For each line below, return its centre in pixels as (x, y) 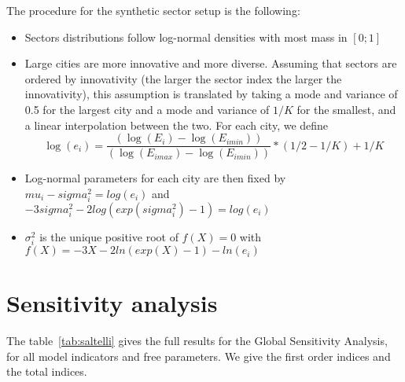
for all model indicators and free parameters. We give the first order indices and (199, 356)
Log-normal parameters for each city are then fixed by (155, 178)
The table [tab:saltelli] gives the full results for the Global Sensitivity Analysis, (197, 341)
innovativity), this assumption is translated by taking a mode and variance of (211, 94)
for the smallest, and (346, 109)
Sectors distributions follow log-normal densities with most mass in (186, 37)
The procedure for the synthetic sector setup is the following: (153, 10)
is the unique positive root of (109, 236)
